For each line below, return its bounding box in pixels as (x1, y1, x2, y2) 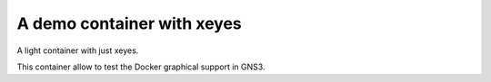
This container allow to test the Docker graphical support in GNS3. (16, 61, 266, 72)
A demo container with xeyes (16, 14, 243, 33)
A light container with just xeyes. (16, 45, 139, 56)
